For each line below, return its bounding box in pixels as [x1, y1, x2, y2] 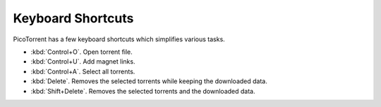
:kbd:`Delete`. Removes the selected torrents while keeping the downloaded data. [30, 77, 267, 85]
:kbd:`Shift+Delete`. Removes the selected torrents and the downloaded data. [30, 87, 255, 95]
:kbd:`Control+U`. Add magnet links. [30, 57, 135, 66]
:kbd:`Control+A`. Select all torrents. [30, 67, 135, 76]
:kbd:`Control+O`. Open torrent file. [30, 48, 133, 56]
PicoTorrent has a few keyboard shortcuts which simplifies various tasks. [13, 35, 225, 43]
